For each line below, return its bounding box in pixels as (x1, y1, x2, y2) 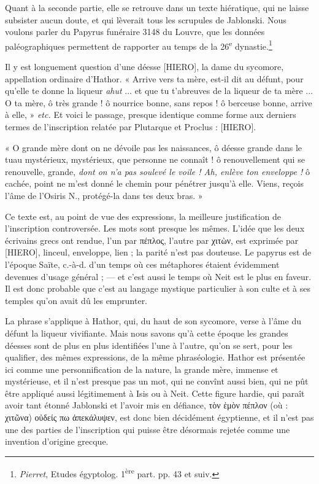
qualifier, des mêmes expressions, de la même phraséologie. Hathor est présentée (5, 351, 306, 364)
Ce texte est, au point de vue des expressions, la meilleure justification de (5, 209, 282, 222)
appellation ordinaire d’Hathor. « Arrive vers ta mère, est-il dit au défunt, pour (5, 72, 304, 85)
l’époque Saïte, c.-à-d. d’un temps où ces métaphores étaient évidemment (5, 257, 280, 270)
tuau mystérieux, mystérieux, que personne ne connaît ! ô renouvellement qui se (5, 153, 305, 166)
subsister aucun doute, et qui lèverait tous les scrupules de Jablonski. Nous (5, 13, 286, 26)
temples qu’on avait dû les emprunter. (5, 294, 148, 306)
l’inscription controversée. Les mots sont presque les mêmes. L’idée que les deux (5, 222, 305, 235)
